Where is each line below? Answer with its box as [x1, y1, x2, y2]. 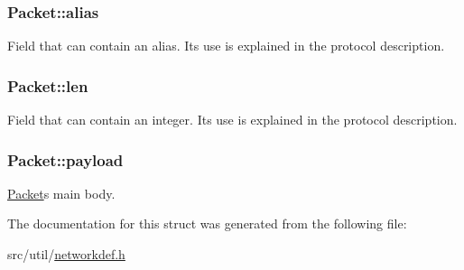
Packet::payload [7, 148, 124, 171]
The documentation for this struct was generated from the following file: [7, 214, 407, 233]
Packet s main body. [7, 183, 116, 202]
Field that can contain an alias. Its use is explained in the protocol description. [7, 36, 445, 55]
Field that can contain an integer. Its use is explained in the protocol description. [7, 110, 458, 129]
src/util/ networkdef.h [7, 245, 125, 264]
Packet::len [7, 74, 88, 97]
